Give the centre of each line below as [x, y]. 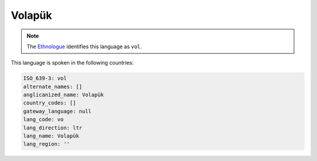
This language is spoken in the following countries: [72, 63]
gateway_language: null [58, 111]
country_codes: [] [50, 103]
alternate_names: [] [53, 86]
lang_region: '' [47, 144]
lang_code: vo [43, 120]
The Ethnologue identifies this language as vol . [84, 46]
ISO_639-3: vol [45, 78]
